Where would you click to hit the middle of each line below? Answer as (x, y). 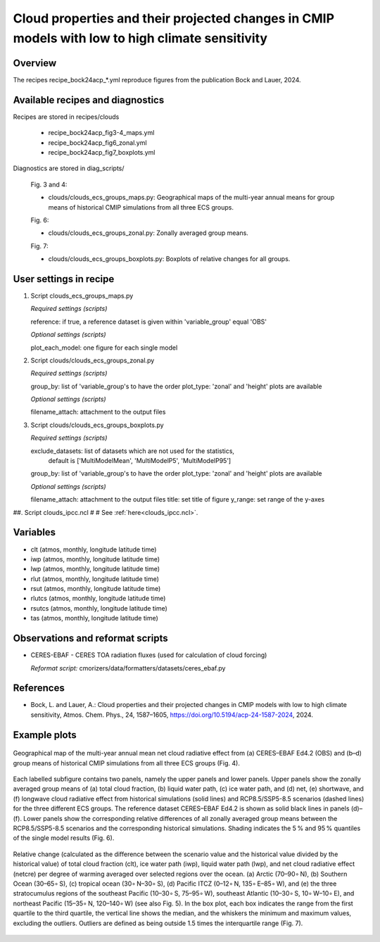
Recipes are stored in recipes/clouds (66, 117)
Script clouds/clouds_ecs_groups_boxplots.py (97, 425)
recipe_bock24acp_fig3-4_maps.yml (101, 133)
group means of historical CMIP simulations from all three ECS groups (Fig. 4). (127, 763)
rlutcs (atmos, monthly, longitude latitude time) (98, 599)
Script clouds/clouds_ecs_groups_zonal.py (93, 360)
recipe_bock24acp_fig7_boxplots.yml (102, 152)
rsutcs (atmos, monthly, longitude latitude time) (99, 608)
